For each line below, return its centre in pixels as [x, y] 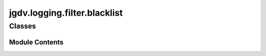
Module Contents [36, 42]
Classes [23, 26]
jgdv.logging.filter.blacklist [66, 13]
